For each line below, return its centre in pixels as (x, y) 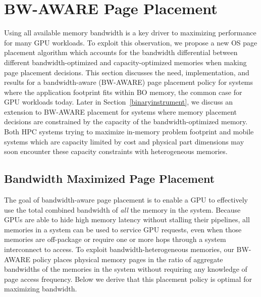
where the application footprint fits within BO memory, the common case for (123, 92)
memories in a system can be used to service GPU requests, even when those (123, 229)
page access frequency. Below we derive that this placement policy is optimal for (128, 279)
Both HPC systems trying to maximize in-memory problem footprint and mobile (129, 132)
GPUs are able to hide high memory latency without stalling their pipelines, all (127, 219)
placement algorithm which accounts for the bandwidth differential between (121, 52)
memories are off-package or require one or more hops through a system (115, 239)
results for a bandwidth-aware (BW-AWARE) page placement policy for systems (129, 82)
